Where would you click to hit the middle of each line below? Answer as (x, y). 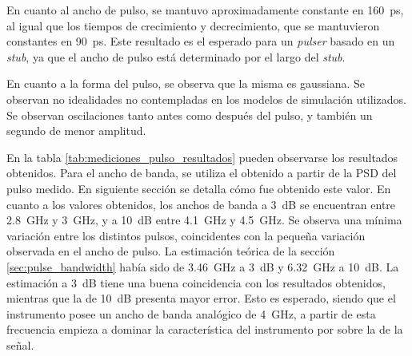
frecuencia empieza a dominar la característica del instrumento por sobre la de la (205, 329)
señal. (20, 344)
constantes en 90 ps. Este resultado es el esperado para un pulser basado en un (201, 41)
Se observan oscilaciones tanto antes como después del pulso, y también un (190, 115)
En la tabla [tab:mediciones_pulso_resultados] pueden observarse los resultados (202, 157)
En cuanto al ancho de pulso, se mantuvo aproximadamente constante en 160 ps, (205, 10)
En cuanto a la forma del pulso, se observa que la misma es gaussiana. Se (186, 83)
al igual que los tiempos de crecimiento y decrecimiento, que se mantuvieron (193, 25)
